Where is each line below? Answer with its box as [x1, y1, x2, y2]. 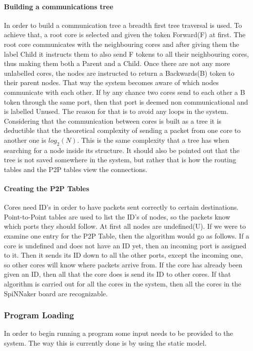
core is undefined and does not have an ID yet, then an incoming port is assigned [4, 240, 247, 250]
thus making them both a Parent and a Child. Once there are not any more [4, 58, 230, 68]
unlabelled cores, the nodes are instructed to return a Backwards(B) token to [4, 67, 234, 78]
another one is [4, 134, 46, 145]
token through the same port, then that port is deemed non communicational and [4, 96, 248, 107]
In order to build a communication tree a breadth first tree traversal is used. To [4, 20, 242, 30]
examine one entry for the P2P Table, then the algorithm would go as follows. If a [4, 231, 250, 241]
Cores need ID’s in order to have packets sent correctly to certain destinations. [4, 202, 239, 212]
